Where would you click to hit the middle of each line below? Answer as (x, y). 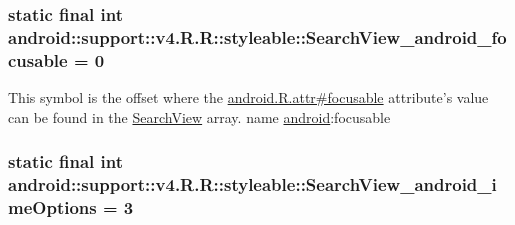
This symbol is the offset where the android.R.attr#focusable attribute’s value (248, 97)
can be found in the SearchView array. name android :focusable (199, 116)
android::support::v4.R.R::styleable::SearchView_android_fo (257, 36)
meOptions (52, 207)
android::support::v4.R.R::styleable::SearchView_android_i (252, 184)
